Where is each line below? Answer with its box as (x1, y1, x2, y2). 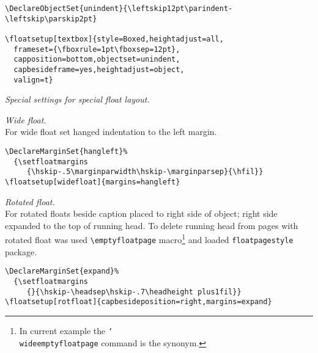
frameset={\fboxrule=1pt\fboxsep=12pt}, (13, 45, 180, 54)
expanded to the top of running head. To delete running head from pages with (5, 219, 298, 231)
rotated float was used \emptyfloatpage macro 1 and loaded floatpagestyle (5, 231, 294, 246)
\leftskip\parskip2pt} (5, 14, 97, 23)
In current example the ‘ (19, 324, 113, 337)
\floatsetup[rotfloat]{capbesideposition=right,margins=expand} (5, 297, 272, 307)
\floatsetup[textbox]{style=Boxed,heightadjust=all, (5, 34, 224, 43)
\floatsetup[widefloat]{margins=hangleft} (5, 178, 180, 186)
